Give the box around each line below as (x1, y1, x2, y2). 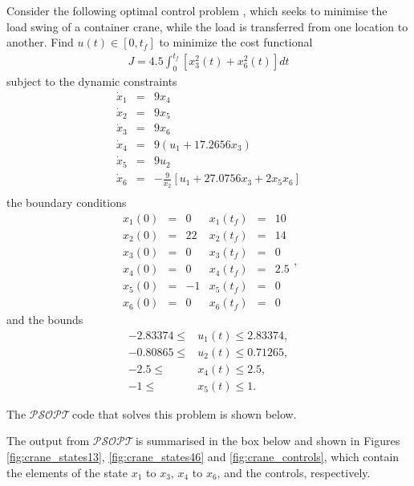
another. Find (6, 34, 74, 51)
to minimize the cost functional (159, 34, 313, 51)
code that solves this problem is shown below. (71, 405, 297, 422)
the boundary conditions (6, 194, 127, 211)
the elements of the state (6, 464, 128, 480)
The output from (6, 432, 90, 449)
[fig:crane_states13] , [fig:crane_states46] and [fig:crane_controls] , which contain (6, 448, 400, 465)
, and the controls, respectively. (217, 464, 371, 480)
